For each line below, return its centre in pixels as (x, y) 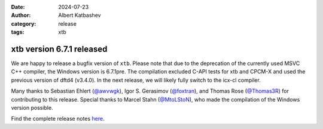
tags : (18, 32)
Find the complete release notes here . (58, 119)
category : (24, 23)
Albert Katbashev (80, 16)
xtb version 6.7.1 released (59, 49)
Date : (18, 7)
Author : (21, 16)
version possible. (32, 108)
